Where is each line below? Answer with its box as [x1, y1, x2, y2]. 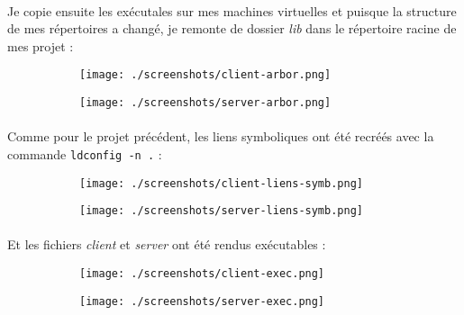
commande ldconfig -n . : [7, 144, 162, 163]
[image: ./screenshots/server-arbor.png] [79, 96, 332, 110]
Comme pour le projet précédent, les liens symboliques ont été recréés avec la [7, 127, 434, 146]
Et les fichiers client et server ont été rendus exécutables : [7, 235, 326, 254]
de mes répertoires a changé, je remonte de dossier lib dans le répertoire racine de [7, 19, 457, 38]
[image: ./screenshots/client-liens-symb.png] [79, 176, 363, 190]
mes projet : [7, 36, 74, 55]
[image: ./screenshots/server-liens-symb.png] [79, 204, 363, 218]
